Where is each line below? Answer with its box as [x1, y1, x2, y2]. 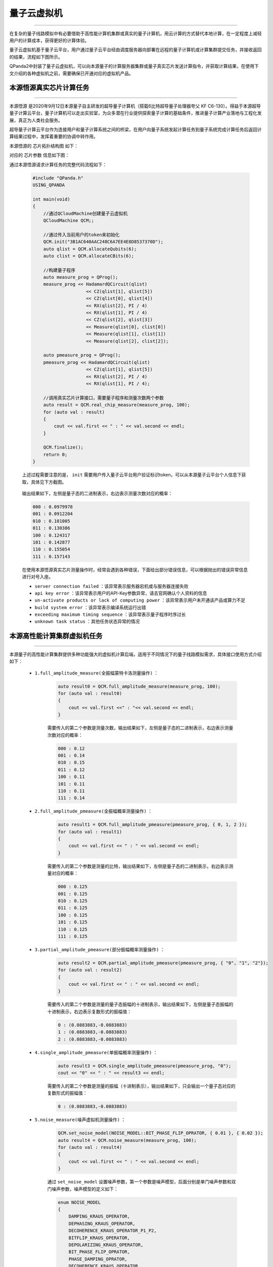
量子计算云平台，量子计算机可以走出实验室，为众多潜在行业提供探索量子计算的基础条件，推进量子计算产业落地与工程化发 [9, 110, 262, 116]
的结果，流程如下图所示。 [9, 54, 63, 60]
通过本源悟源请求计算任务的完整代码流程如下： [9, 161, 107, 167]
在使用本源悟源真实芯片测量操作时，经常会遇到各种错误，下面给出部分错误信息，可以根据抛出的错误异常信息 [22, 567, 248, 573]
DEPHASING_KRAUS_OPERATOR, [68, 1220, 136, 1226]
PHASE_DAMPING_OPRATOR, [68, 1256, 127, 1262]
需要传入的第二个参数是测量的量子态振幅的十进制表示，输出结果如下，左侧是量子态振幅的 [47, 1001, 234, 1008]
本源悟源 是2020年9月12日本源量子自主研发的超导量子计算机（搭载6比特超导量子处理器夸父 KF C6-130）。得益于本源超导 [9, 103, 261, 109]
